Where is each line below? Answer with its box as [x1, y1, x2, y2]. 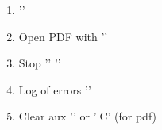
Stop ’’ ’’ [18, 55, 61, 71]
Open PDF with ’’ [18, 28, 108, 44]
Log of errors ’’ [18, 81, 91, 97]
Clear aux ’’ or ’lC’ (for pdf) [18, 108, 157, 124]
